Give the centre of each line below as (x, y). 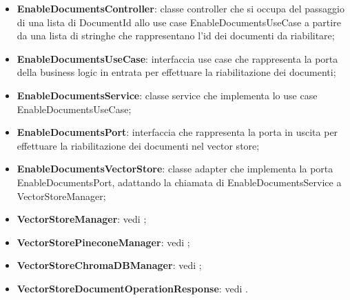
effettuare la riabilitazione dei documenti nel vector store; (138, 145)
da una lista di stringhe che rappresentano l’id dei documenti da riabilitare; (176, 36)
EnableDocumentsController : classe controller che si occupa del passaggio (181, 8)
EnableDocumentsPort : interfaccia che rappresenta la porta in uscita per (177, 132)
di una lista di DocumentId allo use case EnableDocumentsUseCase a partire (179, 22)
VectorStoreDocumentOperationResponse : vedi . (132, 288)
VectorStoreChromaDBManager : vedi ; (109, 265)
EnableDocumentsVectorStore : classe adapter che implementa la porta (175, 169)
